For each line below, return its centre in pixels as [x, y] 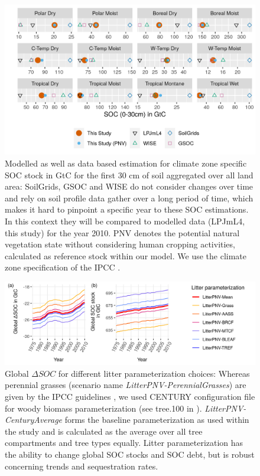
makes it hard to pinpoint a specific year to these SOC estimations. [127, 209]
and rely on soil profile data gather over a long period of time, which [129, 198]
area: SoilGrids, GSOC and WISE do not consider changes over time [129, 186]
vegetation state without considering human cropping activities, [120, 244]
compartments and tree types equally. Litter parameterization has [124, 443]
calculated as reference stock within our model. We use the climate [126, 255]
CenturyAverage [34, 420]
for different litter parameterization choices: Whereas [154, 373]
